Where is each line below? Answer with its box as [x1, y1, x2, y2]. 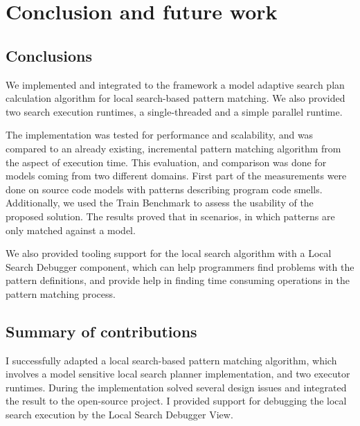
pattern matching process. [6, 286, 116, 301]
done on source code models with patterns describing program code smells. [6, 181, 323, 196]
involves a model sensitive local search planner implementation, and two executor [6, 366, 350, 381]
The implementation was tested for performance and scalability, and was [6, 127, 314, 142]
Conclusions [6, 44, 93, 66]
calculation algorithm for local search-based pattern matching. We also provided [6, 91, 345, 105]
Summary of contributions [6, 320, 197, 341]
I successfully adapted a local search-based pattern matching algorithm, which [6, 353, 337, 367]
